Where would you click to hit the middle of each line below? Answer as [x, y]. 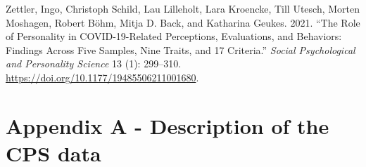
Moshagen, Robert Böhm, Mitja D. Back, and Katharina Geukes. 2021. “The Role [183, 22]
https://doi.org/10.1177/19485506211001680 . [102, 77]
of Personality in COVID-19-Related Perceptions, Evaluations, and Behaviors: [174, 36]
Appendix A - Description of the [168, 125]
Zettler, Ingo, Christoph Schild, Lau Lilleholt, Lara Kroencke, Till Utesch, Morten [183, 8]
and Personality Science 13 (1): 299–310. [94, 64]
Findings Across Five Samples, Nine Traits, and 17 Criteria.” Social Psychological [181, 49]
